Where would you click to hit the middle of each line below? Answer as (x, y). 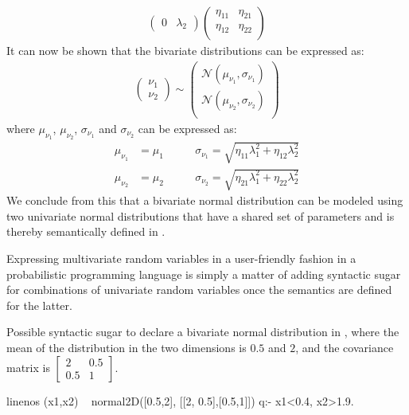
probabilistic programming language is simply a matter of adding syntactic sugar (204, 274)
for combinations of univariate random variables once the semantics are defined (199, 290)
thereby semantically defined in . (86, 231)
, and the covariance (345, 347)
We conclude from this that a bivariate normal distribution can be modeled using (205, 200)
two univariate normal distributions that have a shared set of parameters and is (201, 215)
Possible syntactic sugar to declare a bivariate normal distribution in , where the (203, 332)
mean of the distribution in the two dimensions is (127, 347)
